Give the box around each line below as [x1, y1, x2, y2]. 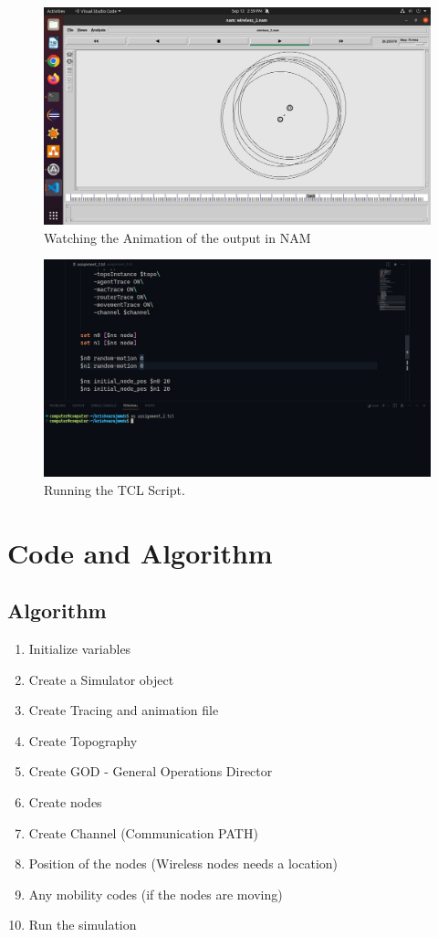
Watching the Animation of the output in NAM [44, 227, 311, 247]
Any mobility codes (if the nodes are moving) [28, 884, 283, 903]
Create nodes [28, 793, 102, 812]
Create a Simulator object [28, 669, 174, 689]
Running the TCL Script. [44, 479, 185, 499]
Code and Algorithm [7, 533, 273, 571]
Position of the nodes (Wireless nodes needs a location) [28, 854, 339, 873]
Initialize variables [28, 639, 131, 658]
